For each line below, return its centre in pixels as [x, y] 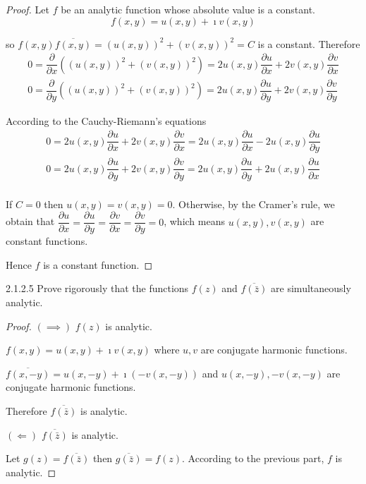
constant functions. [47, 241]
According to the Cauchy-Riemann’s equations [106, 120]
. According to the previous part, [253, 458]
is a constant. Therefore [309, 43]
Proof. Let [28, 9]
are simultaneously [311, 288]
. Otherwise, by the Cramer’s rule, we [254, 204]
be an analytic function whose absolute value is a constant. [188, 9]
